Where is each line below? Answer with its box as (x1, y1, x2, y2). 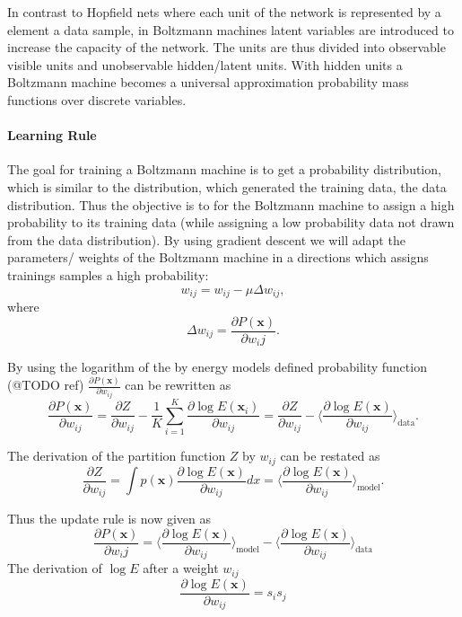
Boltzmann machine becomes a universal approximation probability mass (7, 73, 409, 92)
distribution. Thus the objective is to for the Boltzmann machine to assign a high (7, 195, 455, 214)
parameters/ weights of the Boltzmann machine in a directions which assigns (7, 248, 429, 267)
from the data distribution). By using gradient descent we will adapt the (7, 230, 405, 249)
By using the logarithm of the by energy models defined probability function (7, 357, 427, 376)
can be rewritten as (125, 375, 231, 394)
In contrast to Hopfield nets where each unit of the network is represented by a (7, 3, 441, 21)
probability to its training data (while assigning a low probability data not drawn (7, 213, 455, 232)
